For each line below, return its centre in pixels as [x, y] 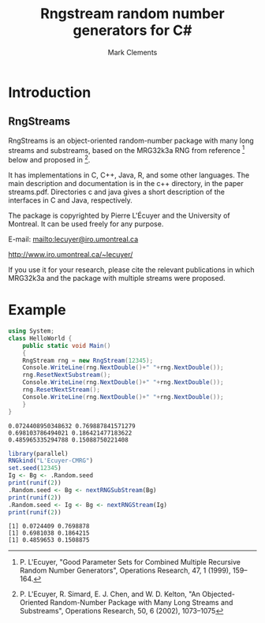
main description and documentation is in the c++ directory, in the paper [126, 184]
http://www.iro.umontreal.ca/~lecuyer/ [71, 255]
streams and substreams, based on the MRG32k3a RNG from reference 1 [127, 149]
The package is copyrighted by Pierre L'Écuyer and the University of [119, 216]
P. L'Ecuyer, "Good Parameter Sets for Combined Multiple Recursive [130, 562]
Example [37, 310]
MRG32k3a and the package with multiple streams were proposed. [117, 278]
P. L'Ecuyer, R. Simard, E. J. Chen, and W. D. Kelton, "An [110, 594]
